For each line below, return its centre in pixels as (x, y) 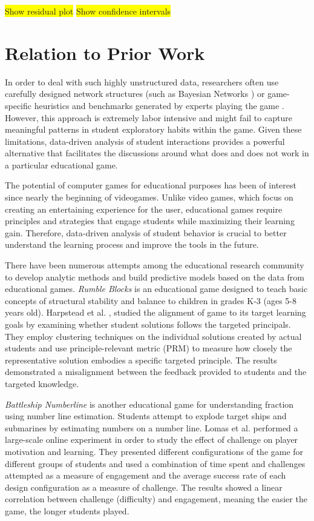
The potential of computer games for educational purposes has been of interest (151, 185)
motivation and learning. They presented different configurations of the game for (154, 451)
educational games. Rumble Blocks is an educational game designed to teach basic (156, 289)
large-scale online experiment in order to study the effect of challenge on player (152, 440)
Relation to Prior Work (105, 52)
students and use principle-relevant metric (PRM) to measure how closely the (149, 348)
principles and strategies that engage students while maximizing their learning (150, 221)
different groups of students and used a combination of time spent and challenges (155, 463)
